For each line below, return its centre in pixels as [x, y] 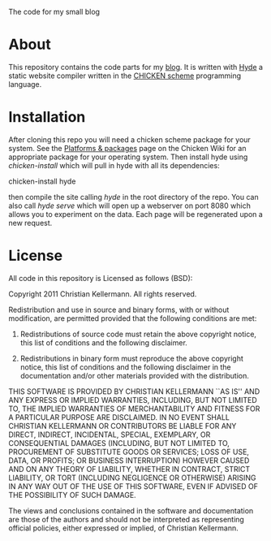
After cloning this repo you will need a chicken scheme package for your [130, 139]
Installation [47, 117]
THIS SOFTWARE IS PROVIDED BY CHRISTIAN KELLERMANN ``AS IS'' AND [134, 391]
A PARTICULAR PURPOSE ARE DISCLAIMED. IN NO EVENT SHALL [119, 417]
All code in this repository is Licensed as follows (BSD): [101, 278]
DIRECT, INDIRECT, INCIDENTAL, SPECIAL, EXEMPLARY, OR [110, 435]
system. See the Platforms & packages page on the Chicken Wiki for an [127, 148]
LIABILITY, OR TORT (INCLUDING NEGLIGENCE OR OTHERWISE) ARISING [133, 478]
